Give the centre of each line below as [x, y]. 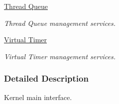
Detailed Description [46, 78]
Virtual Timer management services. [60, 56]
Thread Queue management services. [60, 23]
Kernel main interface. [38, 97]
